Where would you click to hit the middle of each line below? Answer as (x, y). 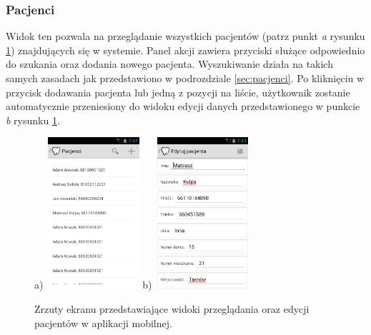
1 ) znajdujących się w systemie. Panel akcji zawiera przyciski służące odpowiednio (185, 50)
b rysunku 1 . (33, 120)
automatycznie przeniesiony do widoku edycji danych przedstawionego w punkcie (183, 106)
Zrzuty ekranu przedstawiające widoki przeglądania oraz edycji (172, 308)
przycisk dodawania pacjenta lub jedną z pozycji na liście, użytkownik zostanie (178, 92)
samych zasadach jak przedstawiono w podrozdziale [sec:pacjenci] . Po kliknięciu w (185, 78)
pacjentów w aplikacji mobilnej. (103, 322)
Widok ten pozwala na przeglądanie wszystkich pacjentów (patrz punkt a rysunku (185, 36)
